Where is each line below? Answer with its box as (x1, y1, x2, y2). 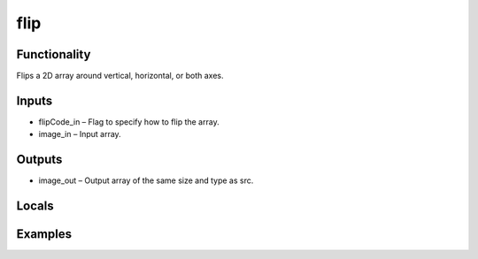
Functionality (16, 47, 91, 62)
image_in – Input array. (38, 129, 121, 140)
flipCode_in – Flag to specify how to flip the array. (38, 116, 220, 127)
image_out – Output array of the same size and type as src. (38, 175, 254, 186)
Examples (16, 226, 73, 242)
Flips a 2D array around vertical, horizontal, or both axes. (16, 71, 225, 81)
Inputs (16, 93, 53, 108)
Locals (16, 199, 54, 214)
